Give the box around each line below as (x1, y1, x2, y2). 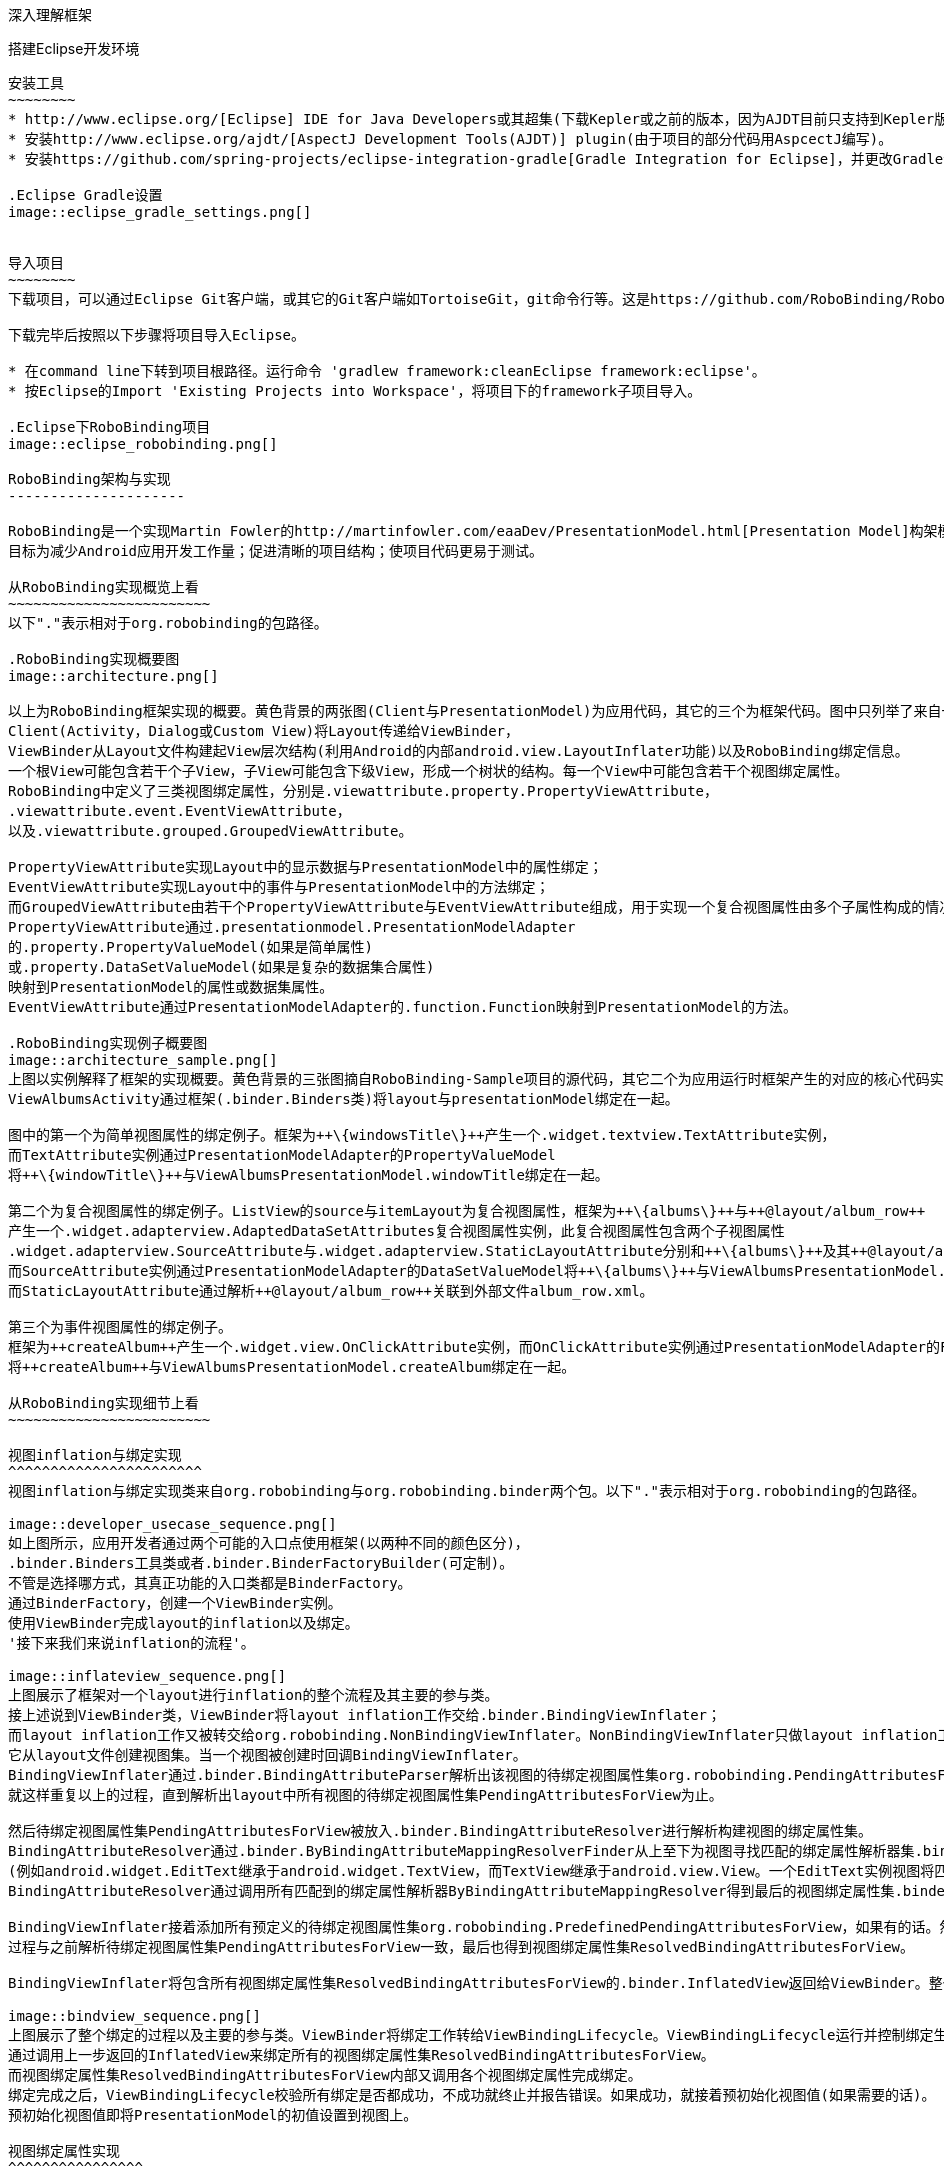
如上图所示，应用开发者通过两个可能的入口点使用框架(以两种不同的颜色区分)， (8, 1535, 529, 1551)
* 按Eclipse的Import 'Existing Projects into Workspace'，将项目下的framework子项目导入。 (8, 383, 702, 399)
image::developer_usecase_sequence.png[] (8, 1516, 337, 1532)
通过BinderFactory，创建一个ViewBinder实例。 (8, 1595, 342, 1611)
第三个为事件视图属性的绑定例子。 (8, 1319, 232, 1335)
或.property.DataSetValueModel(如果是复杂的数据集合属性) (8, 959, 435, 975)
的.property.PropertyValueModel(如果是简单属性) (8, 939, 373, 955)
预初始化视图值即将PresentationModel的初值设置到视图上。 (8, 2107, 418, 2123)
